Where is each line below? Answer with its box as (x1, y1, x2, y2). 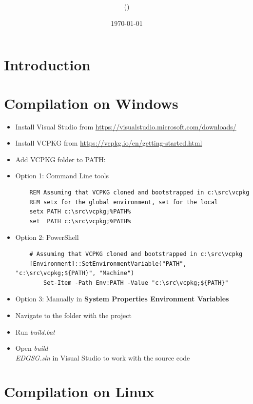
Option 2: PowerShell (15, 232, 79, 242)
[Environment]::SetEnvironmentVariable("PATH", (29, 260, 187, 267)
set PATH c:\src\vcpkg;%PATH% (29, 217, 131, 225)
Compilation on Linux (4, 381, 155, 401)
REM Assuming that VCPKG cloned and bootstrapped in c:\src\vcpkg (29, 189, 250, 196)
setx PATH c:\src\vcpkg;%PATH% (29, 208, 131, 215)
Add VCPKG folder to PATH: (15, 154, 106, 164)
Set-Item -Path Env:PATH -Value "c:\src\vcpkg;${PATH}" (43, 279, 229, 286)
